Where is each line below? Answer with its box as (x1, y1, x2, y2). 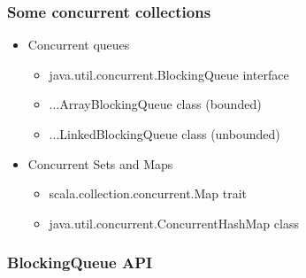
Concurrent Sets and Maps (27, 154, 173, 173)
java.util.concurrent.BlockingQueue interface (49, 65, 289, 83)
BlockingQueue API (7, 251, 153, 274)
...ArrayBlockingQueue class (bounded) (49, 95, 262, 113)
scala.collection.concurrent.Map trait (49, 184, 248, 203)
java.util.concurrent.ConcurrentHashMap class (49, 213, 299, 232)
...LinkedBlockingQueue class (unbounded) (49, 125, 280, 143)
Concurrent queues (27, 35, 130, 54)
